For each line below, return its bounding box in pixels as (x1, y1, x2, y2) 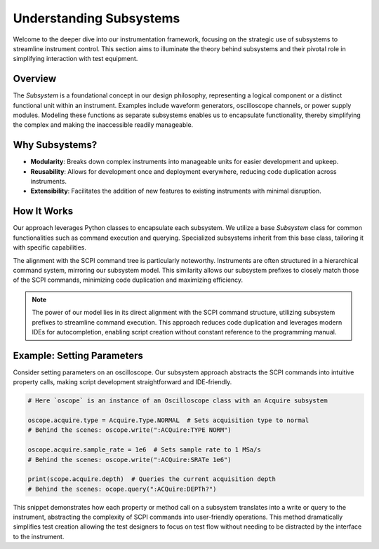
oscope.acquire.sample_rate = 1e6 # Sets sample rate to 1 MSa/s (27, 446, 261, 454)
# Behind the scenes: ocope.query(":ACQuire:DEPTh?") (27, 484, 217, 493)
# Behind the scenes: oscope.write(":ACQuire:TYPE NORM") (27, 426, 232, 434)
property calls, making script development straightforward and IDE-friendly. (13, 378, 232, 386)
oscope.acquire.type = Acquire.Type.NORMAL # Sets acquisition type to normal (27, 416, 310, 424)
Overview (13, 73, 57, 85)
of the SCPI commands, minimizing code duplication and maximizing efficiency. (13, 276, 244, 284)
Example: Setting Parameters (13, 349, 144, 361)
